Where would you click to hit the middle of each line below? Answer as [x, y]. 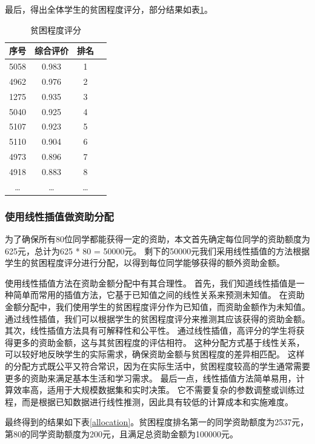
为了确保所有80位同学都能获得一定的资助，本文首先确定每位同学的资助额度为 [157, 239]
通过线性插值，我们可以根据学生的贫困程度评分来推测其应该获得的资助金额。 [157, 318]
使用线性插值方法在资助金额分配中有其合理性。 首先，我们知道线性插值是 [151, 283]
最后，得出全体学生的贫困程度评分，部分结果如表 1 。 [109, 9]
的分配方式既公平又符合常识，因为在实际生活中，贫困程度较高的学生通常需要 [157, 366]
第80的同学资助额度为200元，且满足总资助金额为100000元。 [121, 434]
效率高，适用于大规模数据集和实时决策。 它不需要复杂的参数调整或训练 [154, 390]
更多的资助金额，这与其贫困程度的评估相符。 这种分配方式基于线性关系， [159, 342]
